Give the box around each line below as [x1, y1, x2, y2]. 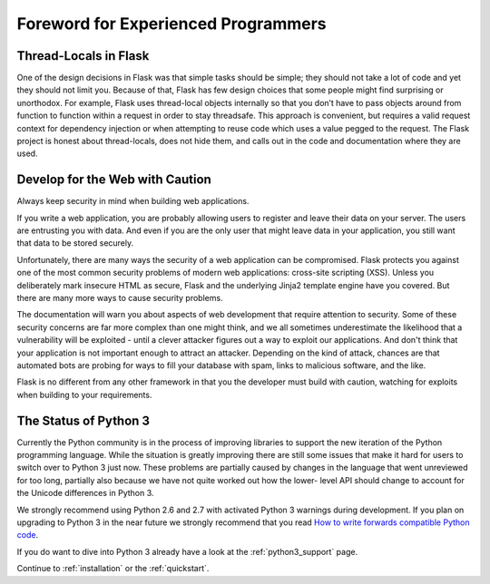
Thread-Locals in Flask [16, 48, 150, 63]
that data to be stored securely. [16, 238, 134, 248]
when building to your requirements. [16, 389, 152, 400]
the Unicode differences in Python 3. [16, 488, 154, 499]
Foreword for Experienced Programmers [16, 14, 327, 34]
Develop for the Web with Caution [16, 172, 212, 188]
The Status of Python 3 [16, 413, 150, 428]
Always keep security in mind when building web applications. [16, 196, 250, 207]
